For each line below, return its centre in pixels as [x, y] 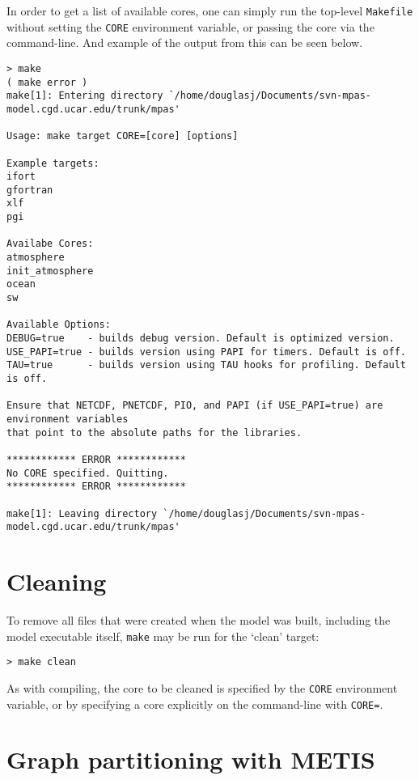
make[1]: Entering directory [85, 96]
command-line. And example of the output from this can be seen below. [185, 42]
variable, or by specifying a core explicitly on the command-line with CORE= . [195, 704]
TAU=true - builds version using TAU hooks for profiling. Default [206, 365]
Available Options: [59, 325]
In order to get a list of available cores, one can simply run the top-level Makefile [210, 11]
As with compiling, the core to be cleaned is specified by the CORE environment [202, 687]
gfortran [30, 190]
